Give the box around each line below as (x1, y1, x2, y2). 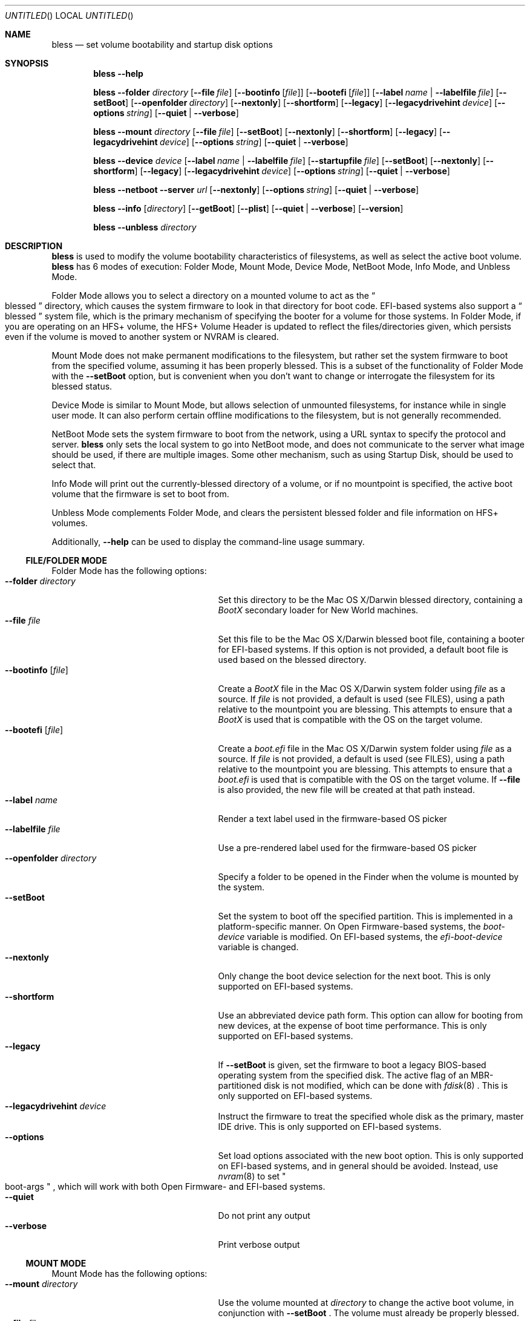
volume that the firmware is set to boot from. (51, 489, 229, 499)
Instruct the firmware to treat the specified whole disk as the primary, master (218, 1111, 524, 1121)
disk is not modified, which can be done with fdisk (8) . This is (263, 1080, 508, 1091)
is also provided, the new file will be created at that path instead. (218, 784, 475, 795)
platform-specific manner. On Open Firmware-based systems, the (218, 921, 481, 931)
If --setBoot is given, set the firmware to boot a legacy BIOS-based (218, 1060, 486, 1070)
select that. (51, 460, 96, 470)
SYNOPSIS (5, 58, 49, 68)
